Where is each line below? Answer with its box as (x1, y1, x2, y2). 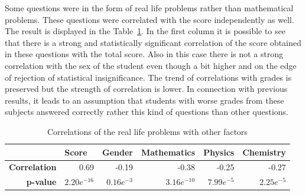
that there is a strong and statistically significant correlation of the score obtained (5, 36, 301, 48)
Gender (102, 146, 133, 158)
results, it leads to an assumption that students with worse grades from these (5, 94, 284, 106)
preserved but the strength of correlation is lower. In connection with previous (5, 82, 288, 95)
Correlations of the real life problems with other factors (47, 125, 248, 137)
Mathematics (141, 146, 196, 158)
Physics (203, 146, 235, 158)
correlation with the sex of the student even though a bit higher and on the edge (5, 59, 297, 71)
